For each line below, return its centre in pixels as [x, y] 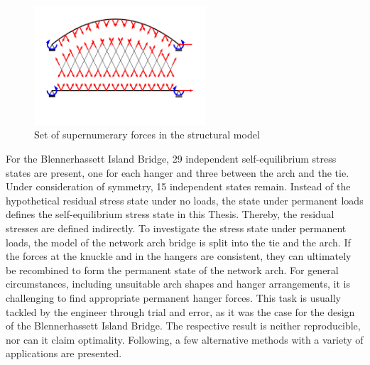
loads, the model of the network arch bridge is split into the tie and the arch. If [178, 242]
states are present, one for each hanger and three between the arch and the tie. [178, 172]
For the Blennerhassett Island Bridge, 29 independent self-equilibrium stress [171, 158]
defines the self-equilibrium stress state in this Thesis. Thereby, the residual [170, 214]
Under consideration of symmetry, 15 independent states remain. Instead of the [178, 186]
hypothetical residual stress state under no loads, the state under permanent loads [185, 200]
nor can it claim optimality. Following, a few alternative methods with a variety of [185, 339]
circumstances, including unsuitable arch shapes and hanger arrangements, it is [178, 284]
